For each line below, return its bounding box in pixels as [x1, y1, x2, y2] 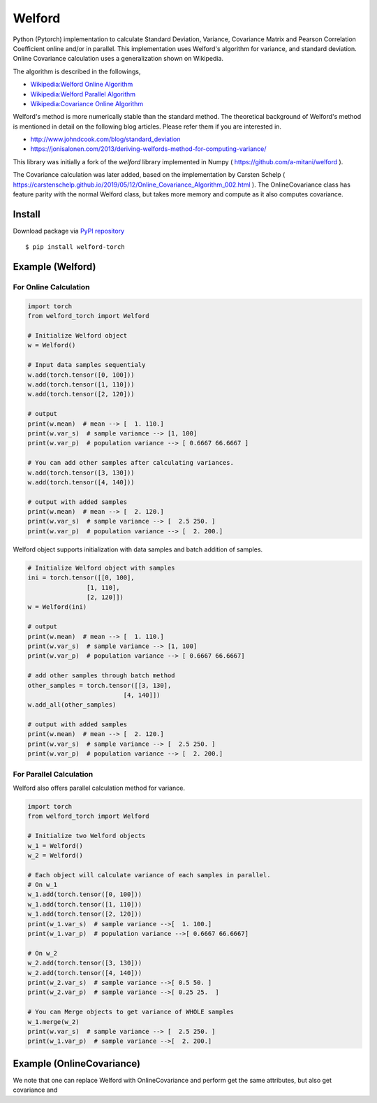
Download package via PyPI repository [13, 226, 125, 235]
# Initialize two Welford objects [27, 832, 146, 840]
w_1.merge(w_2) [27, 1018, 80, 1025]
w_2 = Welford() [27, 851, 84, 859]
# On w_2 [27, 949, 58, 957]
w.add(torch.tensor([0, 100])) [27, 370, 135, 379]
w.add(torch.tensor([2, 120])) [27, 390, 135, 398]
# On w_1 [27, 881, 58, 889]
